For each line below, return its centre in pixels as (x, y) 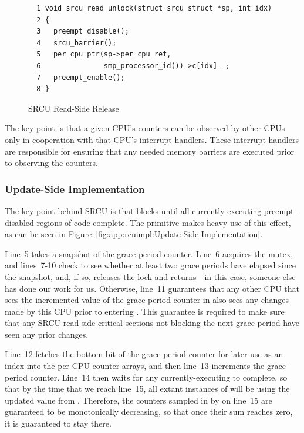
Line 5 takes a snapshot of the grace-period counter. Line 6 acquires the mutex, (149, 253)
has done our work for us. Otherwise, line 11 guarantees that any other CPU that (152, 288)
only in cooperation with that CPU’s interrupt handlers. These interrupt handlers (152, 139)
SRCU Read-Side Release (74, 108)
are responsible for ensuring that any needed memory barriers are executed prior (150, 151)
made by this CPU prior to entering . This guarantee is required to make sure (145, 311)
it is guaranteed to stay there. (58, 423)
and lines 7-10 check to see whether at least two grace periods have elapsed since (150, 265)
